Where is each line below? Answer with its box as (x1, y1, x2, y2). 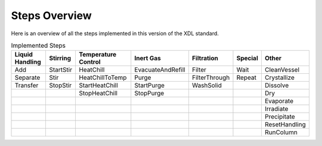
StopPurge (134, 89, 165, 98)
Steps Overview (11, 9, 92, 22)
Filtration (191, 54, 219, 63)
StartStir (48, 66, 73, 74)
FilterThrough (191, 73, 230, 82)
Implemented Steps (11, 42, 66, 50)
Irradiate (264, 105, 289, 113)
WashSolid (191, 81, 222, 89)
